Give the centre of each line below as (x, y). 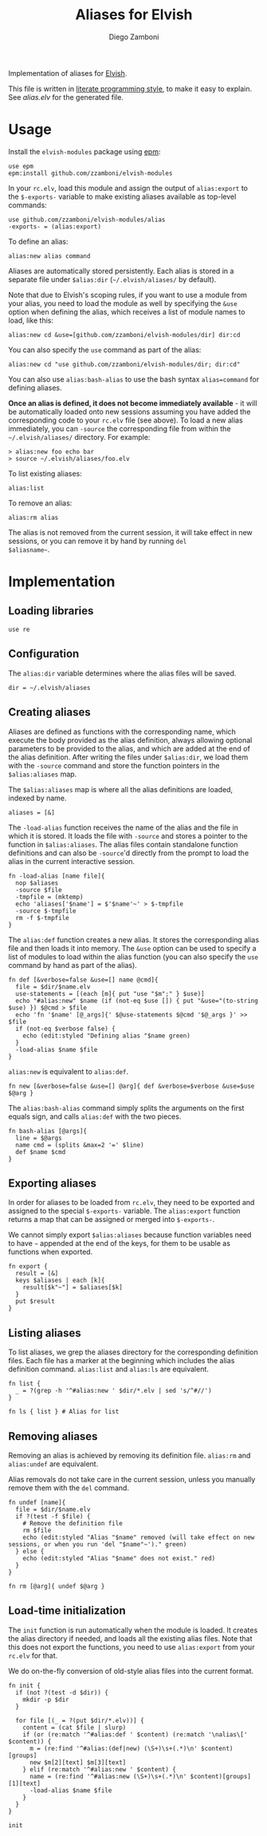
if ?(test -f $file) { (53, 1516)
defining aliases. (35, 387)
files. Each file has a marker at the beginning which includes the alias (122, 1361)
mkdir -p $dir (46, 1699)
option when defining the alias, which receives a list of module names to (127, 311)
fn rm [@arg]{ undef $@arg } (57, 1586)
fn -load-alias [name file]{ (57, 876)
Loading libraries (51, 611)
